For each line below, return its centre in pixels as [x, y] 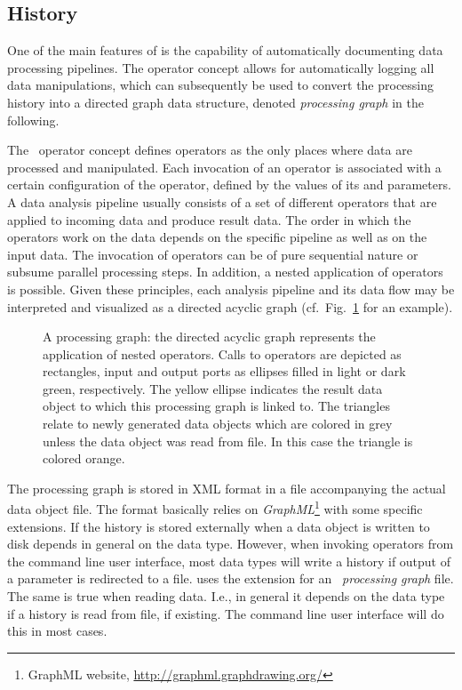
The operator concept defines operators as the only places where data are [210, 150]
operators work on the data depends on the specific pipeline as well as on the [217, 237]
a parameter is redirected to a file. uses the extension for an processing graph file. [231, 578]
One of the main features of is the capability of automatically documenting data [225, 50]
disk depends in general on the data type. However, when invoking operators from [231, 544]
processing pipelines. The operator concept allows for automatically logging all [221, 67]
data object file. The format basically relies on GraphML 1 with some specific [215, 508]
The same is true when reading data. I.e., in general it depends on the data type [226, 596]
